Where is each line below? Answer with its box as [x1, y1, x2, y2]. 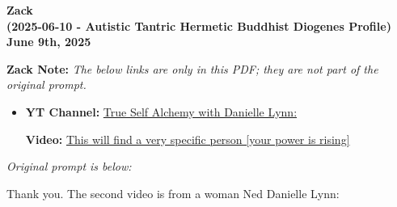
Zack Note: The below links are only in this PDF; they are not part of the [6, 60, 378, 77]
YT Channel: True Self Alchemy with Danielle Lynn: [25, 103, 298, 120]
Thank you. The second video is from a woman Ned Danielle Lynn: [6, 184, 340, 201]
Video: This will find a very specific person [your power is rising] [25, 130, 350, 147]
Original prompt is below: [6, 158, 132, 175]
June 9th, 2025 [6, 33, 91, 50]
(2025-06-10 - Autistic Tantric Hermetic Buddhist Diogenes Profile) [6, 17, 391, 34]
